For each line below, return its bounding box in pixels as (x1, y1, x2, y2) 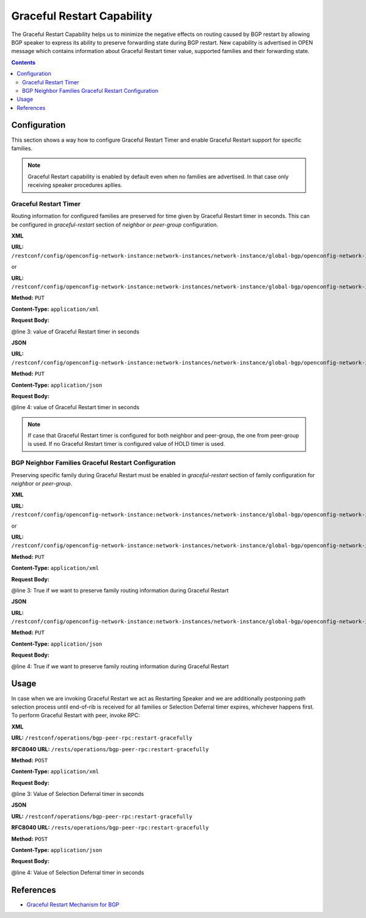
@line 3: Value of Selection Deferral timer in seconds (11, 790, 145, 798)
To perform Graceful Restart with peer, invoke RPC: (11, 712, 140, 719)
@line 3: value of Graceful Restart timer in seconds (11, 327, 140, 335)
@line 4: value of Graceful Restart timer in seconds (11, 404, 140, 411)
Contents (11, 59, 36, 66)
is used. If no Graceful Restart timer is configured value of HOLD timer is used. (27, 440, 225, 448)
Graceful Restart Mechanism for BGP (26, 901, 120, 908)
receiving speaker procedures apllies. (27, 181, 123, 189)
